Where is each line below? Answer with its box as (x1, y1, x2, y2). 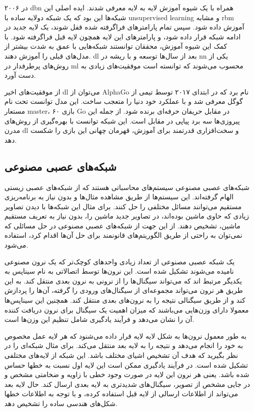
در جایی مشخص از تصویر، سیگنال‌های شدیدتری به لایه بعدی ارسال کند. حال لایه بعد (4, 379, 251, 389)
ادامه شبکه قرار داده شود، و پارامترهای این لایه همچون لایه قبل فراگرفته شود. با (4, 31, 241, 41)
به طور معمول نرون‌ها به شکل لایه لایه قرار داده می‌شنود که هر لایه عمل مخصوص (4, 330, 247, 341)
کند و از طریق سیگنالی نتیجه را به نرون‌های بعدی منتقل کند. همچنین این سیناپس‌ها (4, 295, 246, 305)
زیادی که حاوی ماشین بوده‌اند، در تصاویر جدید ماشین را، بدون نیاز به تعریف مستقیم (4, 211, 249, 221)
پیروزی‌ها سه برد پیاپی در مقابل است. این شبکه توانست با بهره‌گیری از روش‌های (4, 115, 240, 126)
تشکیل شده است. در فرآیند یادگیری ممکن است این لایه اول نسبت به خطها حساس (4, 359, 248, 370)
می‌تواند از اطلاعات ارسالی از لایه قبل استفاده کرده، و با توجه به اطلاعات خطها (4, 388, 238, 399)
